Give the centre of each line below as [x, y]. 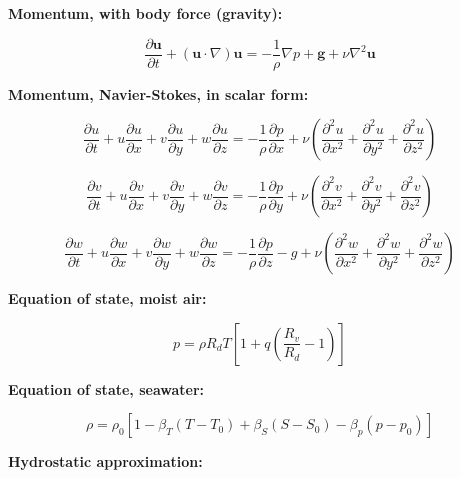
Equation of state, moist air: [107, 298]
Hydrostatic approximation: [105, 461]
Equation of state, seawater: [106, 388]
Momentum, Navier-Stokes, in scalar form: [158, 93]
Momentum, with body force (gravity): [145, 13]
